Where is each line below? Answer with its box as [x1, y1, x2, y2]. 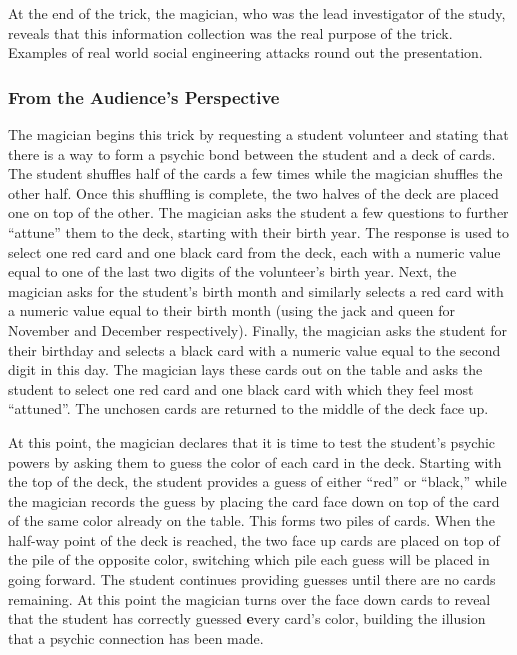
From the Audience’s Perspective [8, 84, 280, 109]
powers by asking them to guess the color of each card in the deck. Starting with [8, 451, 502, 472]
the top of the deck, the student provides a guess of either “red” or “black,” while [8, 471, 507, 492]
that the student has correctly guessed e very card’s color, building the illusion [8, 608, 486, 629]
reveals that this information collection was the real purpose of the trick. [8, 22, 453, 43]
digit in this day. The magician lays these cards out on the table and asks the [8, 359, 483, 380]
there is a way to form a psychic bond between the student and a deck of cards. [8, 143, 496, 164]
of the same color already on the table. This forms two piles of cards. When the [8, 510, 496, 531]
